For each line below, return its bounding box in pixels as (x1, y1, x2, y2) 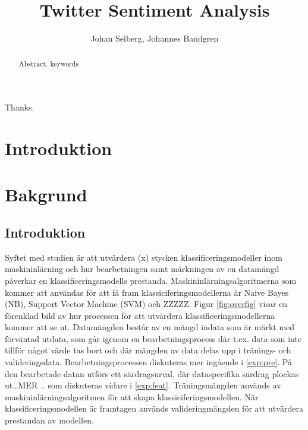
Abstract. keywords (18, 58, 79, 68)
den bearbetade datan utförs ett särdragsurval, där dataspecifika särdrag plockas (5, 367, 299, 380)
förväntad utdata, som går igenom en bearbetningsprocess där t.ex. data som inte (5, 332, 302, 344)
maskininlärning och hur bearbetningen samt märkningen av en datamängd (5, 263, 279, 275)
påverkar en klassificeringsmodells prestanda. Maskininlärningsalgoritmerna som (5, 274, 297, 286)
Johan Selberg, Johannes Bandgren (90, 32, 219, 45)
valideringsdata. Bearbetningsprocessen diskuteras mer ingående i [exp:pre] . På (5, 356, 292, 368)
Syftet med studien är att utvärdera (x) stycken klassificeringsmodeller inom (5, 251, 282, 263)
